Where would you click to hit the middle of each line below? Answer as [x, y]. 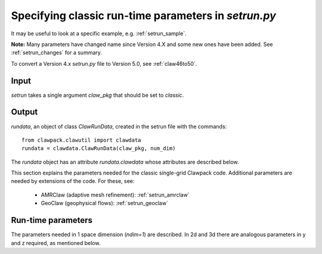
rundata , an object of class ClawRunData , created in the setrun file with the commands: [119, 126]
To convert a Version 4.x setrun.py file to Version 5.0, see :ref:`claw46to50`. [104, 63]
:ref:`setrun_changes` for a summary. [57, 53]
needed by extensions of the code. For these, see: [73, 181]
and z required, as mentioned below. [56, 243]
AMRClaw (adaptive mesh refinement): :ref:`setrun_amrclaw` [115, 195]
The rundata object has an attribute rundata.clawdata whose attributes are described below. [125, 162]
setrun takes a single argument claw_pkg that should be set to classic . [97, 95]
